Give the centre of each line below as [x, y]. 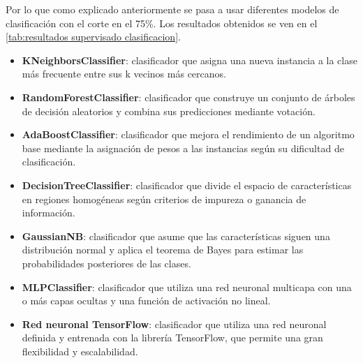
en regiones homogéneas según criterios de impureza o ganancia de [164, 199]
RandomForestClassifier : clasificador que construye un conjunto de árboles [188, 97]
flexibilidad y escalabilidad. [80, 351]
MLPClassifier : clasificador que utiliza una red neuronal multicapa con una [187, 287]
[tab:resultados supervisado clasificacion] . [93, 37]
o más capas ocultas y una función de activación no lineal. [146, 301]
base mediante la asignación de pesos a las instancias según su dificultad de [183, 148]
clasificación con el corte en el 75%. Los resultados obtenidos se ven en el [162, 23]
